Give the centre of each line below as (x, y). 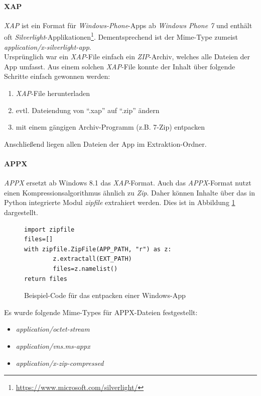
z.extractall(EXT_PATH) (92, 259)
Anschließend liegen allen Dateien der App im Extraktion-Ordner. (105, 143)
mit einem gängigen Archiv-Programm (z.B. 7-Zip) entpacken (110, 127)
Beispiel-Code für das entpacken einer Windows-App (105, 295)
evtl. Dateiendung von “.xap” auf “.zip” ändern (88, 110)
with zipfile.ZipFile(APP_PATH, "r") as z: (98, 249)
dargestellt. (21, 212)
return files (46, 279)
